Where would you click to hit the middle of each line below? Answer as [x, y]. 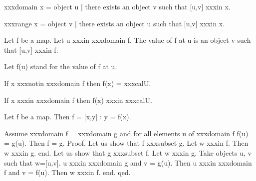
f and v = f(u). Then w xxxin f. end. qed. [67, 172]
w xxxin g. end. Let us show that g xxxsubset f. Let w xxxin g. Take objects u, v [128, 152]
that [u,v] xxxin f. [31, 49]
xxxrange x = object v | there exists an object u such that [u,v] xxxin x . [115, 23]
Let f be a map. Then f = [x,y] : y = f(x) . [68, 117]
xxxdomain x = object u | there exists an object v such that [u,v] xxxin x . [117, 6]
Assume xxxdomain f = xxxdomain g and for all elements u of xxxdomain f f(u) [126, 133]
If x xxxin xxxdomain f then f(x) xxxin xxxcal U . [78, 100]
